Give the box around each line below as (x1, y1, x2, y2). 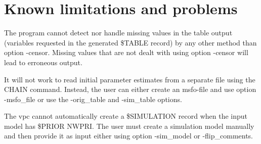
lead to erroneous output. (4, 57, 82, 67)
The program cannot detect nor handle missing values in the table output (4, 27, 233, 38)
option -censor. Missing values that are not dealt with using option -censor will (4, 47, 248, 58)
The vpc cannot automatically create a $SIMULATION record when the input (4, 111, 247, 121)
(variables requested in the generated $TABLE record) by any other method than (4, 37, 257, 47)
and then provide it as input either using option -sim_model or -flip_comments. (4, 130, 253, 141)
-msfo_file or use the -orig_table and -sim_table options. (4, 93, 182, 104)
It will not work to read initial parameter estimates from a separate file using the (4, 74, 255, 84)
